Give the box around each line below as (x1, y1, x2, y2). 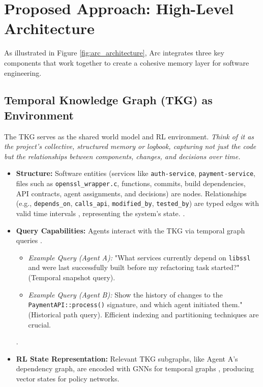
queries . (16, 235, 42, 246)
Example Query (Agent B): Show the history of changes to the (28, 289, 223, 300)
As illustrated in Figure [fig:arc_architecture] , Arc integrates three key (4, 47, 224, 58)
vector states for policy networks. (16, 373, 120, 383)
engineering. (4, 67, 42, 78)
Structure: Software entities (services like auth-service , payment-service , (16, 168, 255, 178)
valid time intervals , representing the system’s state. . (16, 208, 185, 219)
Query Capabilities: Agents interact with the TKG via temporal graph (16, 225, 245, 235)
